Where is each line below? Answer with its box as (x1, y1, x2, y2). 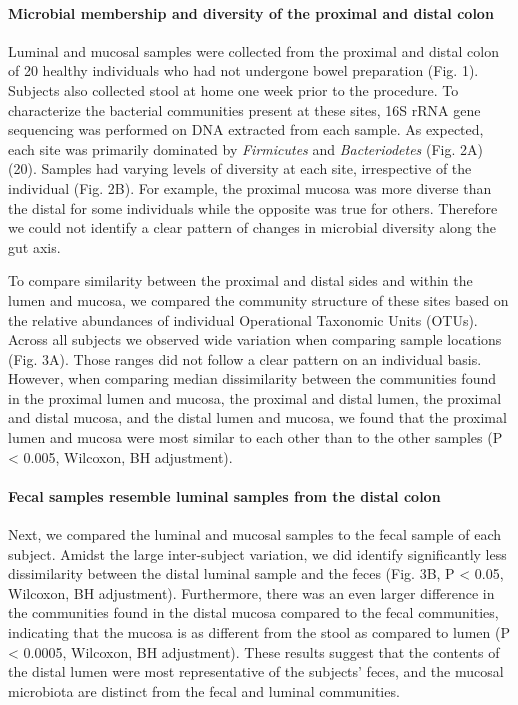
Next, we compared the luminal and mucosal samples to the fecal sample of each (8, 524, 501, 545)
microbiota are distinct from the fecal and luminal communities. (8, 680, 400, 701)
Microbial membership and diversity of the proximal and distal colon (8, 2, 494, 23)
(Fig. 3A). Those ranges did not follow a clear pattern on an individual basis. (8, 348, 482, 369)
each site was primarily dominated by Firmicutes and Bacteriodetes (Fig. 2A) (8, 138, 483, 159)
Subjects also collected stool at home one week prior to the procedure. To (8, 79, 459, 100)
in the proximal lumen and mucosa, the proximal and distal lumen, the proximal (8, 387, 502, 408)
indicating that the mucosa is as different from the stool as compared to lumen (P (8, 622, 510, 643)
